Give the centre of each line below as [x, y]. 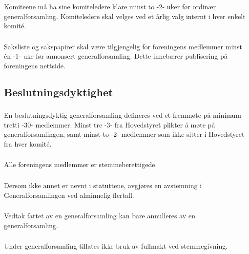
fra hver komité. [28, 143]
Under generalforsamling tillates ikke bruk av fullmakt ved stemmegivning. [116, 246]
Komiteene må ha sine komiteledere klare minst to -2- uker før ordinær [110, 6]
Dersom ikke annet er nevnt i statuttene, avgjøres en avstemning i [103, 185]
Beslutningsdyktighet [59, 92]
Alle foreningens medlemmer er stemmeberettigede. [81, 164]
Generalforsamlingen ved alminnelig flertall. [69, 195]
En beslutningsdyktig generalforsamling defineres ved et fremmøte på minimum [123, 115]
